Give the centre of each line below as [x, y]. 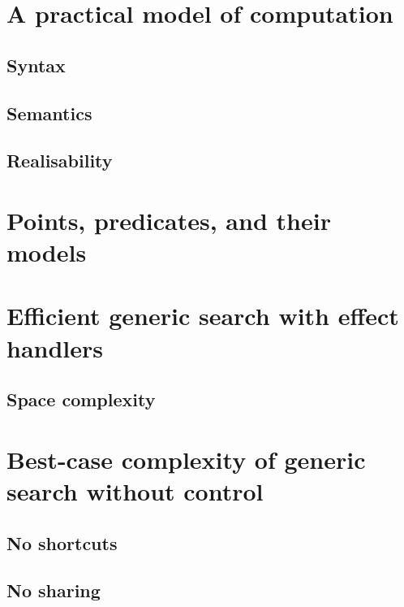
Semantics [49, 113]
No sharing [54, 590]
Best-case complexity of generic [186, 459]
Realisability [60, 160]
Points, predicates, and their [169, 220]
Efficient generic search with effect [203, 316]
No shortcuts [62, 542]
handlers [55, 347]
